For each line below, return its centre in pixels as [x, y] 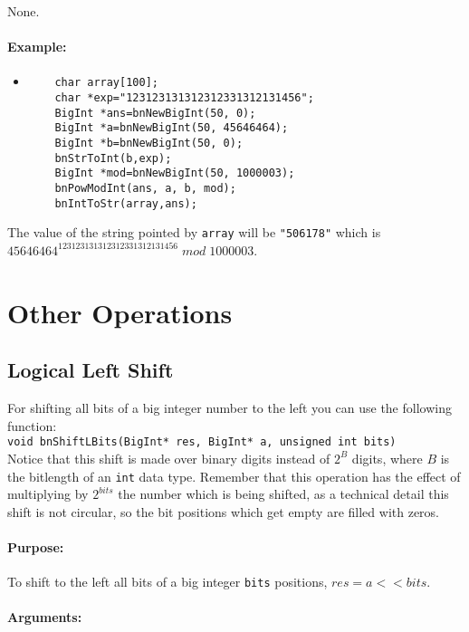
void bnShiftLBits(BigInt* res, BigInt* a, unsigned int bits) [202, 442]
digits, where [387, 458]
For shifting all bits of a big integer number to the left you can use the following [230, 408]
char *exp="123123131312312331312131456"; [184, 98]
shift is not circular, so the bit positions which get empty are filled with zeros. [223, 511]
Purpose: [36, 547]
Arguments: [45, 617]
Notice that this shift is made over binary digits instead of [169, 458]
